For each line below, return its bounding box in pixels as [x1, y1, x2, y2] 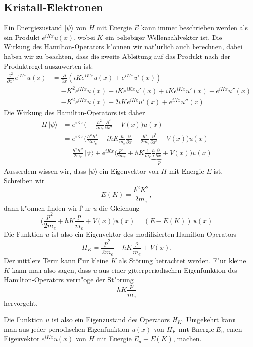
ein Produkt [4, 32, 40, 42]
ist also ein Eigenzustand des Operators [51, 314, 170, 324]
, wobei [74, 32, 95, 42]
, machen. [173, 333, 202, 344]
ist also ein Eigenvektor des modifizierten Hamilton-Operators [51, 229, 236, 239]
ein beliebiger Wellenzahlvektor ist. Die [105, 32, 222, 42]
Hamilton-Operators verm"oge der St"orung [4, 274, 134, 285]
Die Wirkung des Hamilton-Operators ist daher [4, 107, 145, 117]
